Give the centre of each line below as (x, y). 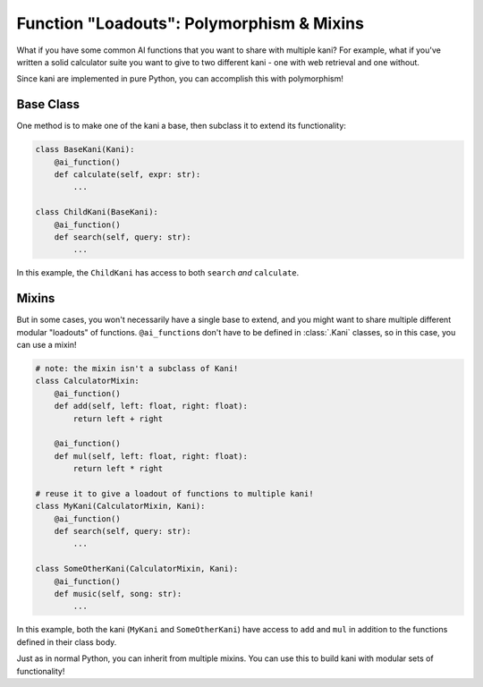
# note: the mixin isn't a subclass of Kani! (137, 368)
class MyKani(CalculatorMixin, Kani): (120, 506)
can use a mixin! (47, 345)
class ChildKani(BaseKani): (97, 212)
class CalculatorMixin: (88, 381)
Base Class (48, 104)
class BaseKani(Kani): (85, 149)
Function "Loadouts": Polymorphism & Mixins (190, 23)
